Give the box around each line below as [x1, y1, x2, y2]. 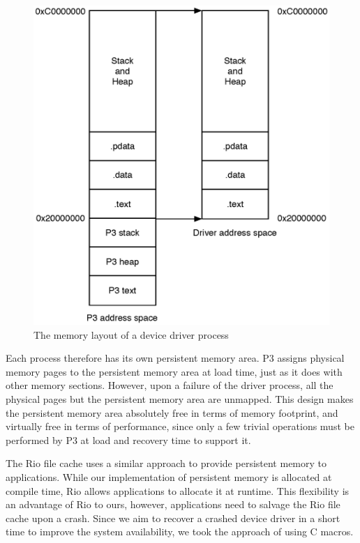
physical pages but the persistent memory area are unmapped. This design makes [6, 391, 354, 406]
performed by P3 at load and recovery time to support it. [6, 432, 251, 447]
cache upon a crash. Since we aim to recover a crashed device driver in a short [6, 510, 340, 525]
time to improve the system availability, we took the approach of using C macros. [6, 524, 354, 539]
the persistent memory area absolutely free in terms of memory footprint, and [6, 405, 338, 420]
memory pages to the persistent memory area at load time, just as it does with [6, 364, 343, 378]
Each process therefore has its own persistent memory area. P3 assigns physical [6, 351, 345, 365]
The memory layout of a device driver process [33, 327, 229, 342]
